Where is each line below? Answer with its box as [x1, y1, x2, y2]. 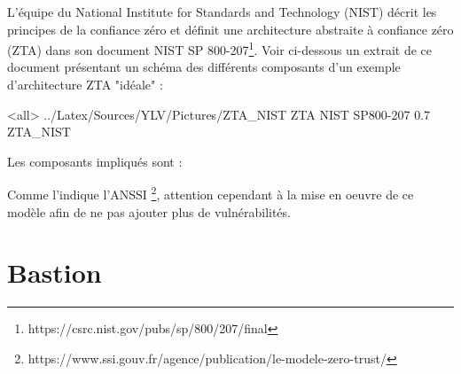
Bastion [7, 254, 102, 291]
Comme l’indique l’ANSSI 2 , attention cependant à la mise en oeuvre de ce [7, 183, 414, 204]
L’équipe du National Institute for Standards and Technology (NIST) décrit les [7, 3, 437, 20]
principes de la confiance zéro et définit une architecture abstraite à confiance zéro [7, 19, 454, 38]
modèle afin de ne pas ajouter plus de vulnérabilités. [7, 202, 291, 221]
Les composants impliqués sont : [7, 152, 183, 170]
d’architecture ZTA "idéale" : [7, 75, 163, 94]
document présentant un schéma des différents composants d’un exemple [7, 58, 401, 76]
